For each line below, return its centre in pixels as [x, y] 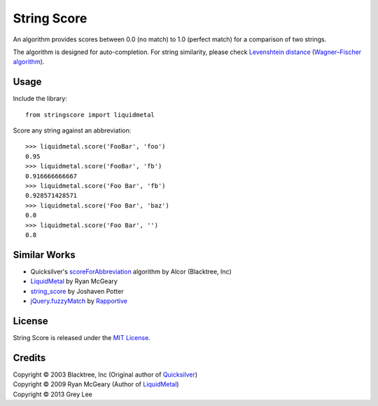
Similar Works [44, 255]
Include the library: [40, 99]
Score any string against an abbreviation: [72, 130]
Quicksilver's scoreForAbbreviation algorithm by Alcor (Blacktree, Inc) [131, 271]
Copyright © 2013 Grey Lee [52, 394]
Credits [29, 358]
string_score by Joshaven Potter [77, 291]
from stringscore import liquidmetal [90, 115]
